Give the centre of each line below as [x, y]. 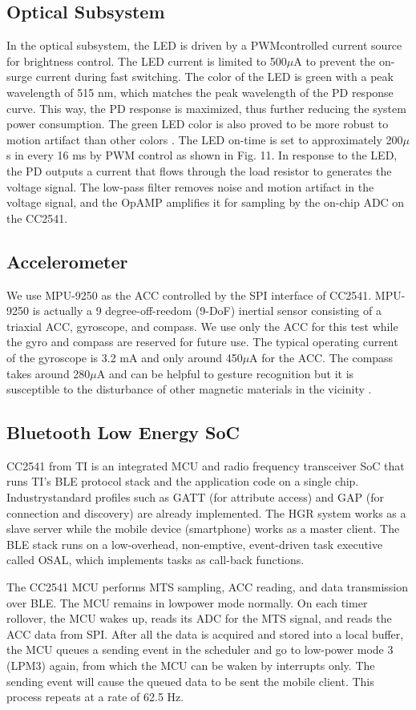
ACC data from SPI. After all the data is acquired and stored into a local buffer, [205, 633]
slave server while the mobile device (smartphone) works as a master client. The [203, 528]
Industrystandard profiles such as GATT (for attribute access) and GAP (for [195, 497]
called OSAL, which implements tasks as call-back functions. [155, 560]
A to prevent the [335, 61]
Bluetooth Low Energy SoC [123, 432]
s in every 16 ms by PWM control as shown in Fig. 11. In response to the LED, [202, 155]
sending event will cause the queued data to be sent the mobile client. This [190, 681]
